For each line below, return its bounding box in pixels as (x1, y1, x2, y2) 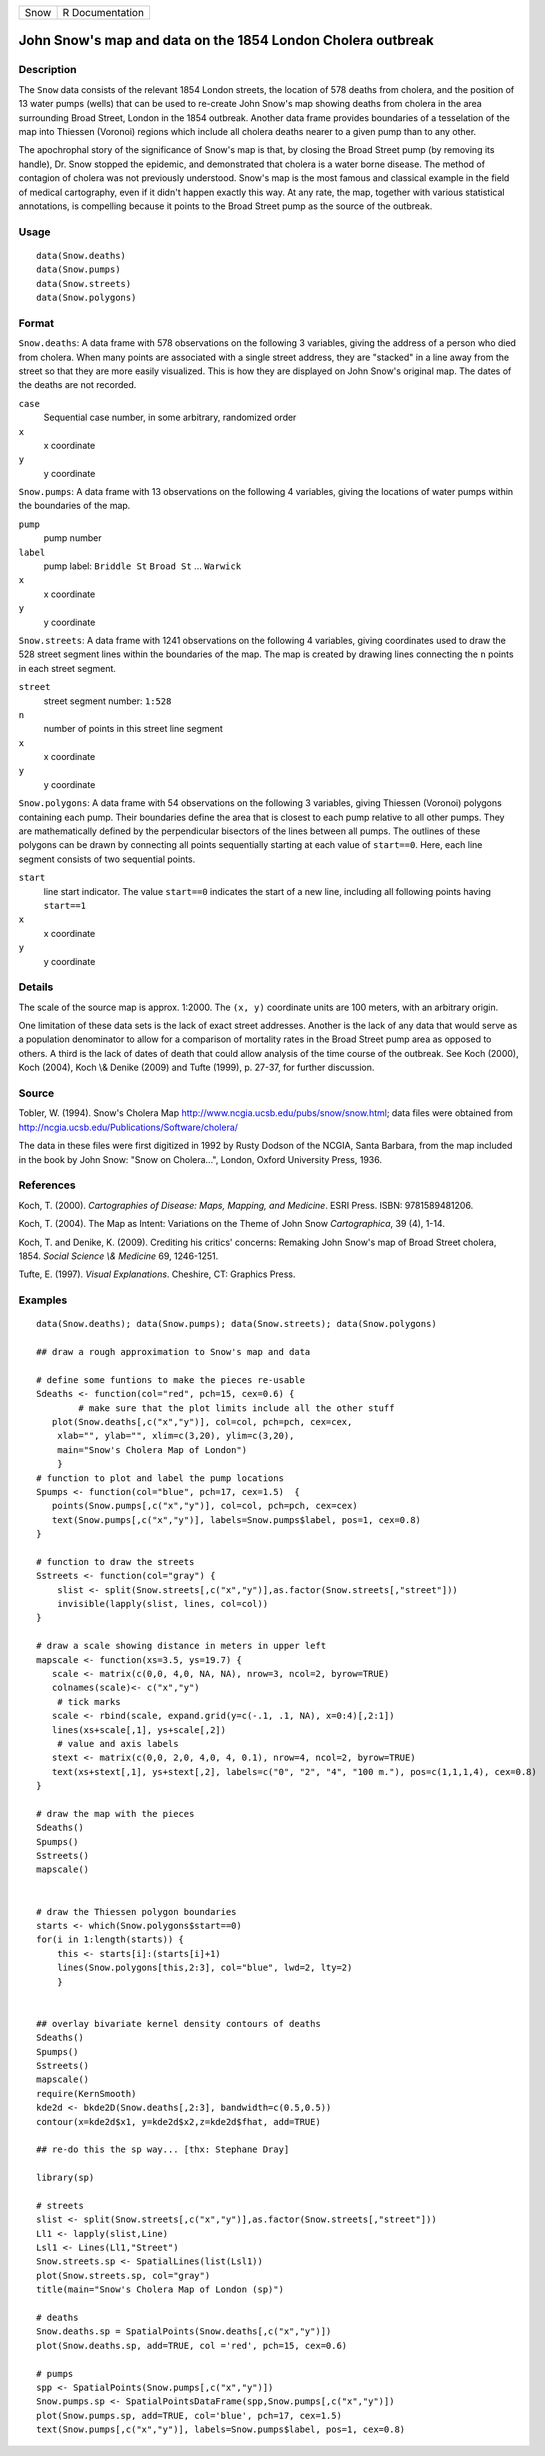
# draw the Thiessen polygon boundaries (36, 1906, 237, 1917)
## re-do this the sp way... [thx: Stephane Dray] (36, 2144, 290, 2155)
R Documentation (62, 6, 145, 19)
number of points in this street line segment (43, 723, 224, 735)
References (18, 1178, 76, 1192)
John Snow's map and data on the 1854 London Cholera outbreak (18, 32, 435, 49)
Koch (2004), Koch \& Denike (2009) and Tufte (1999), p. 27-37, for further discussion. (18, 1061, 375, 1074)
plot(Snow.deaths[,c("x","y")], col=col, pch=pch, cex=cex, (51, 1416, 353, 1427)
